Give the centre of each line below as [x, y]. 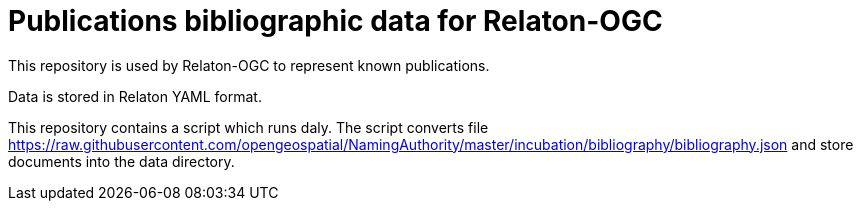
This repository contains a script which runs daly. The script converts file [248, 127]
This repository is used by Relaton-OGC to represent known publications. [249, 65]
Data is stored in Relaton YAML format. [135, 96]
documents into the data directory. [121, 161]
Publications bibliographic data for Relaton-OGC [335, 21]
